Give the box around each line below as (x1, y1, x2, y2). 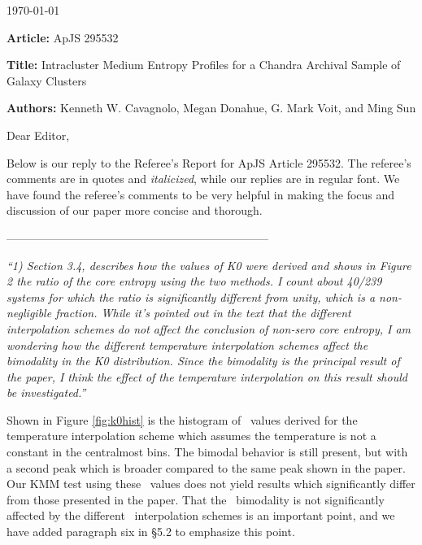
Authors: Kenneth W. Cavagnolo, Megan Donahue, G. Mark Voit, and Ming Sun (7, 99, 416, 116)
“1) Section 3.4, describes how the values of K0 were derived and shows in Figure (7, 256, 411, 273)
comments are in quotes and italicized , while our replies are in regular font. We (7, 170, 400, 187)
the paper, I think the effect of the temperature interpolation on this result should (7, 368, 407, 385)
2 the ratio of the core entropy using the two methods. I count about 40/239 (7, 272, 382, 290)
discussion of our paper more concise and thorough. (7, 202, 263, 219)
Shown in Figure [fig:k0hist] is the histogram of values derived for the (7, 411, 358, 428)
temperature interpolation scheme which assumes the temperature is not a (7, 427, 376, 444)
